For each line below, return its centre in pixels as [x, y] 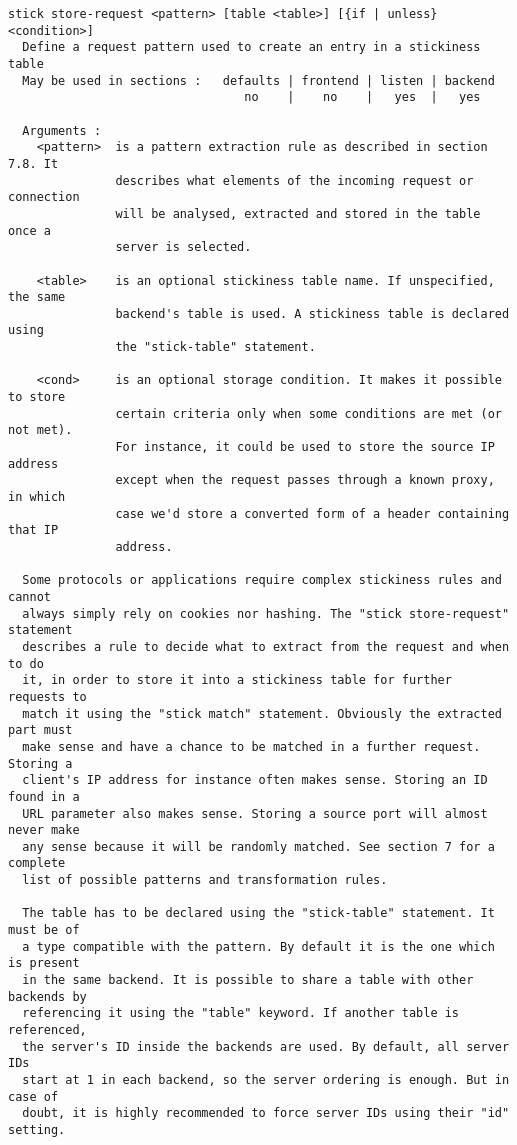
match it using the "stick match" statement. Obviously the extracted [262, 713]
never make [44, 830]
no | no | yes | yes [362, 97]
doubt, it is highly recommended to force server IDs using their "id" [266, 1113]
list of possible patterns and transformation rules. [205, 880]
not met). [40, 430]
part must [40, 730]
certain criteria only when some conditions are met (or [308, 413]
